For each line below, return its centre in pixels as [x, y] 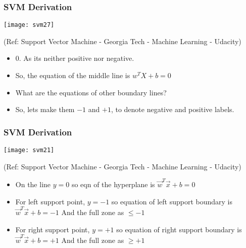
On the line [33, 184]
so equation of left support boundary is [172, 201]
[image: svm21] [29, 150]
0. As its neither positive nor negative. [75, 58]
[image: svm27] [29, 25]
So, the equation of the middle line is [73, 75]
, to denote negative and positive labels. [173, 109]
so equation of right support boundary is [179, 229]
